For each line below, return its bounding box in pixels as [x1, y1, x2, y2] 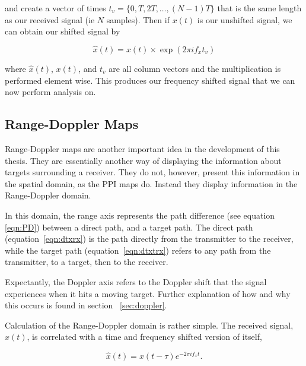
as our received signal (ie [5, 13, 95, 26]
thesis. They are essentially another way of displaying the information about [5, 154, 282, 166]
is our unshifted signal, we [197, 13, 292, 26]
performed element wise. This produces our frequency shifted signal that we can [5, 74, 295, 86]
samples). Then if [106, 13, 170, 26]
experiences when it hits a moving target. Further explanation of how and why [5, 287, 291, 299]
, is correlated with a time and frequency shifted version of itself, [27, 330, 262, 343]
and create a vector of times [5, 2, 106, 14]
